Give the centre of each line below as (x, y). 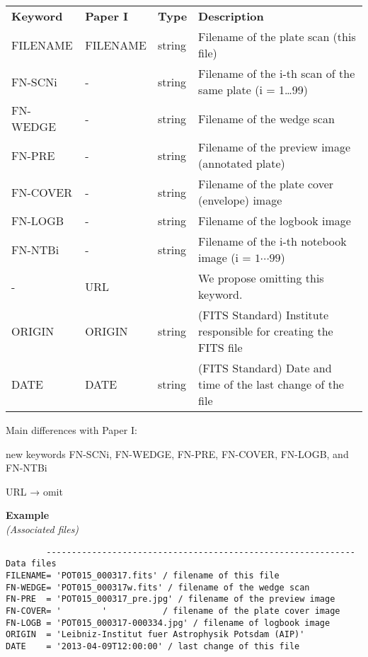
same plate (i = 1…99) (253, 90)
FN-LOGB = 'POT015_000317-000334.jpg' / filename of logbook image (168, 623)
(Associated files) (42, 529)
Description (231, 16)
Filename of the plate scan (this (277, 36)
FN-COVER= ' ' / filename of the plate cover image (173, 611)
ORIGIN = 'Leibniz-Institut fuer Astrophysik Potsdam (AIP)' (155, 635)
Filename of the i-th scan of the (277, 73)
